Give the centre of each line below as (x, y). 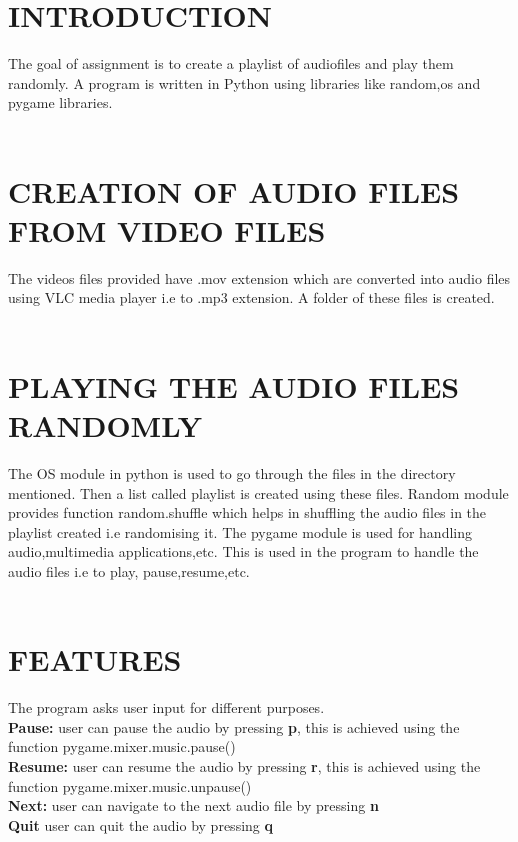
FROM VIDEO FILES (167, 229)
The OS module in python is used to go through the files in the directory (232, 472)
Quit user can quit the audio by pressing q (140, 824)
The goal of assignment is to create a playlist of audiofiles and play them (231, 63)
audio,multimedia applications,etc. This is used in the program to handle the (243, 551)
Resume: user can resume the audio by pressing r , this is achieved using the (244, 765)
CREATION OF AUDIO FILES (234, 190)
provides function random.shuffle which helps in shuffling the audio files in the (247, 512)
